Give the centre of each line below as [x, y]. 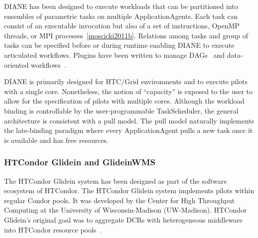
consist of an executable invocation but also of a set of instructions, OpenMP [122, 26]
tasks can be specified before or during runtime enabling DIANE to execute [119, 45]
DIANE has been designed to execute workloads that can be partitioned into [121, 6]
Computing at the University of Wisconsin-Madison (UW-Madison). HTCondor [126, 210]
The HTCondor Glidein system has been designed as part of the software [116, 180]
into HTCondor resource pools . [53, 229]
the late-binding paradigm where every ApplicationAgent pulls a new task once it [129, 130]
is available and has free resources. [57, 140]
